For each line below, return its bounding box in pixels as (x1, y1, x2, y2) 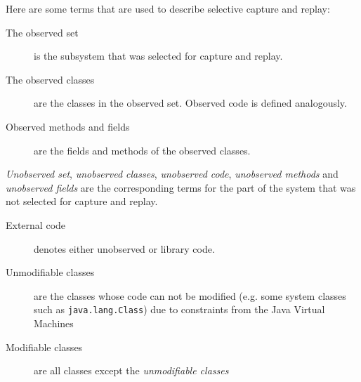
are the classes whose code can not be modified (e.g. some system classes (34, 288, 346, 303)
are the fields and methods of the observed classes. (34, 143, 251, 157)
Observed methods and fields (6, 119, 130, 133)
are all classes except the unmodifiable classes (34, 363, 229, 378)
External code (6, 217, 66, 232)
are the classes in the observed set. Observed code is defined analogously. (34, 95, 347, 110)
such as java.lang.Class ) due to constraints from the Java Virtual (34, 302, 325, 317)
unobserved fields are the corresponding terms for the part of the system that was (6, 180, 356, 195)
